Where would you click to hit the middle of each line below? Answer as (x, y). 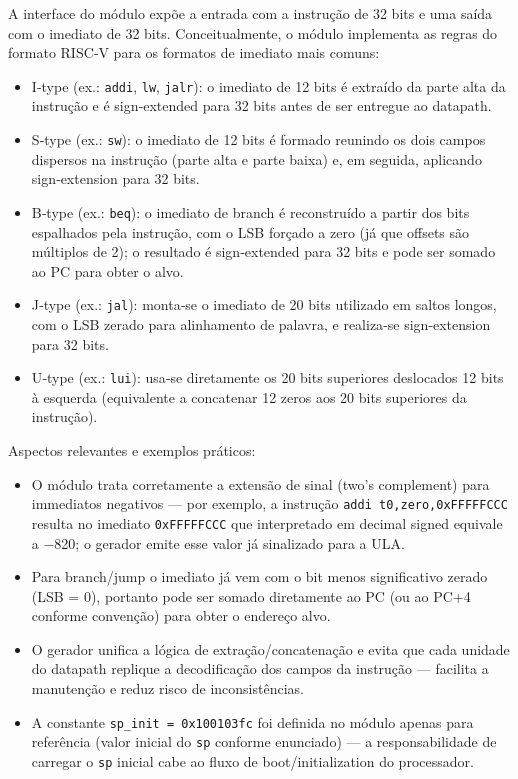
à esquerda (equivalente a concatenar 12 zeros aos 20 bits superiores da (249, 396)
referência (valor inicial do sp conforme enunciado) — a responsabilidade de (264, 741)
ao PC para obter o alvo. (107, 270)
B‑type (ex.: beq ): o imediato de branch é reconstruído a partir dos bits (250, 211)
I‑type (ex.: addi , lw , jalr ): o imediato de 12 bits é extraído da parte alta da (268, 85)
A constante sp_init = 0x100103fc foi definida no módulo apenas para (252, 721)
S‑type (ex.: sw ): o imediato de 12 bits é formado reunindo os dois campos (258, 139)
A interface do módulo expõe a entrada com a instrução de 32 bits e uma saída (250, 13)
